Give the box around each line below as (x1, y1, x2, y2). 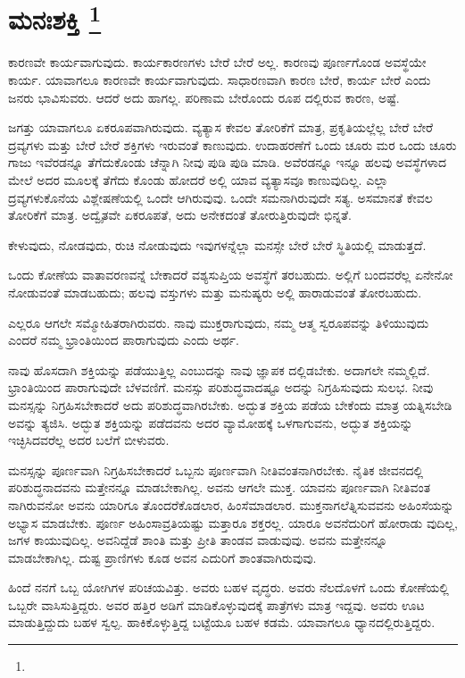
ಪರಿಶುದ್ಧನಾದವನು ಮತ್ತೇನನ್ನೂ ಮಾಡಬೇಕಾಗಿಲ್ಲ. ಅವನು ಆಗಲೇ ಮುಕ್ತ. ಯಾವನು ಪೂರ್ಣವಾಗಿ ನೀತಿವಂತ (8, 478, 431, 497)
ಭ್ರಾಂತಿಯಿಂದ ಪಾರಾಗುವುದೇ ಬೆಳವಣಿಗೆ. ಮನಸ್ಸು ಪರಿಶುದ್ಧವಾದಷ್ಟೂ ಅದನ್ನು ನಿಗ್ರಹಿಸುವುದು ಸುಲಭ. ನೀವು (8, 378, 434, 397)
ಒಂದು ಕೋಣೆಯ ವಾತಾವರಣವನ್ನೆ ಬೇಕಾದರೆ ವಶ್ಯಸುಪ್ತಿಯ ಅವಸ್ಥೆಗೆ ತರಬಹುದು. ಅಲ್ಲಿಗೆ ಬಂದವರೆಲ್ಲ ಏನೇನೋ (8, 265, 453, 284)
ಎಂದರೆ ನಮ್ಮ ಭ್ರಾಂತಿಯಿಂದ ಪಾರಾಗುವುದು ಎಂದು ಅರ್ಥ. (8, 331, 239, 349)
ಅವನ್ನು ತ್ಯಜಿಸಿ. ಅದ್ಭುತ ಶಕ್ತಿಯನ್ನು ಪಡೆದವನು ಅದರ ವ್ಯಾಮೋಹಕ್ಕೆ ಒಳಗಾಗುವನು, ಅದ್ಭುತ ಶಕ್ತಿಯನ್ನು (8, 413, 413, 431)
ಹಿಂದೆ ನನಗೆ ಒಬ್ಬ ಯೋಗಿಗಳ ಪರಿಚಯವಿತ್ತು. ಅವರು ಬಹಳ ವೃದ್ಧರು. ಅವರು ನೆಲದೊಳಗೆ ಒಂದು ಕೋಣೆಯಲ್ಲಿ (8, 578, 449, 597)
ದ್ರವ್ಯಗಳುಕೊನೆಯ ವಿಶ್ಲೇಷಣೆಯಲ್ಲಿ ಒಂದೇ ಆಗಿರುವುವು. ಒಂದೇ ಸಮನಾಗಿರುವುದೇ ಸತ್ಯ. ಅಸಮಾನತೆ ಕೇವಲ (8, 188, 433, 206)
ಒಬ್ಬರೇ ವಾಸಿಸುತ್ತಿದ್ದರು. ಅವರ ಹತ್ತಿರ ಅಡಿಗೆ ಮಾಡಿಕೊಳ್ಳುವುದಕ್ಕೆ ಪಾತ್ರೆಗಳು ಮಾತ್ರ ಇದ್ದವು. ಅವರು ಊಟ (8, 595, 425, 614)
